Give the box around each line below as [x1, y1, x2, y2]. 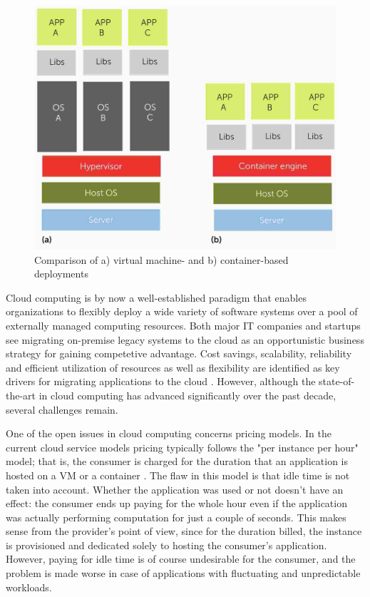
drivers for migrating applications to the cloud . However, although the [6, 374, 316, 389]
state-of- [319, 374, 355, 389]
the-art [6, 387, 36, 402]
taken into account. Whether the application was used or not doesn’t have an [6, 481, 344, 496]
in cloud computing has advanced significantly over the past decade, [38, 387, 336, 402]
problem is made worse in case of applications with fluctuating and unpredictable [6, 566, 361, 581]
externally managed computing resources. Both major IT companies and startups [6, 317, 361, 332]
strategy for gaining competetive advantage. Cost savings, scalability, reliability [6, 346, 352, 361]
